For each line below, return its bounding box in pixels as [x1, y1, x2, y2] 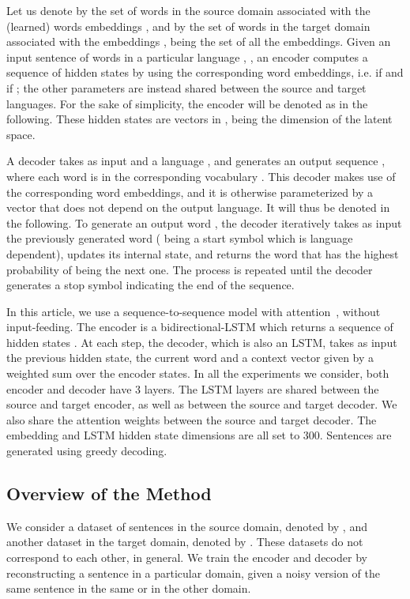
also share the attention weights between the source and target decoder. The [6, 411, 377, 428]
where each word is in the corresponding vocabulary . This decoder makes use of [6, 168, 396, 184]
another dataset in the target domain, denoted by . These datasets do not [6, 533, 363, 550]
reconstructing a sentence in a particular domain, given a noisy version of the [6, 564, 381, 581]
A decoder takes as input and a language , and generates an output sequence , [6, 153, 386, 169]
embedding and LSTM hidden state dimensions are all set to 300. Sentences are [6, 427, 392, 443]
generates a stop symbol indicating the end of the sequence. [6, 277, 295, 293]
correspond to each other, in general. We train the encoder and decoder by [6, 549, 367, 566]
